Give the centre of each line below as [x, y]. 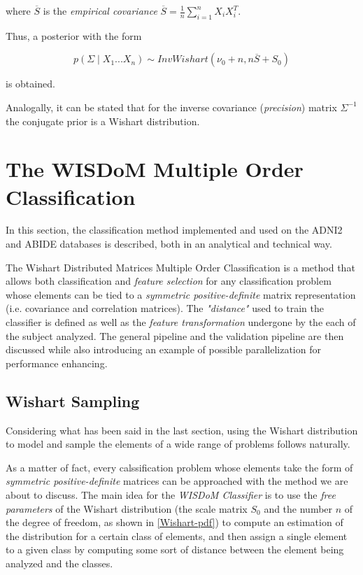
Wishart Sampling [73, 400]
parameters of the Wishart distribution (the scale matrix [127, 508]
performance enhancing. [57, 363]
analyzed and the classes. [59, 563]
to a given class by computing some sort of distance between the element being [175, 549]
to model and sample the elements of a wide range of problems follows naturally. [178, 444]
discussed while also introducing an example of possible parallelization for [163, 349]
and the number [298, 508]
